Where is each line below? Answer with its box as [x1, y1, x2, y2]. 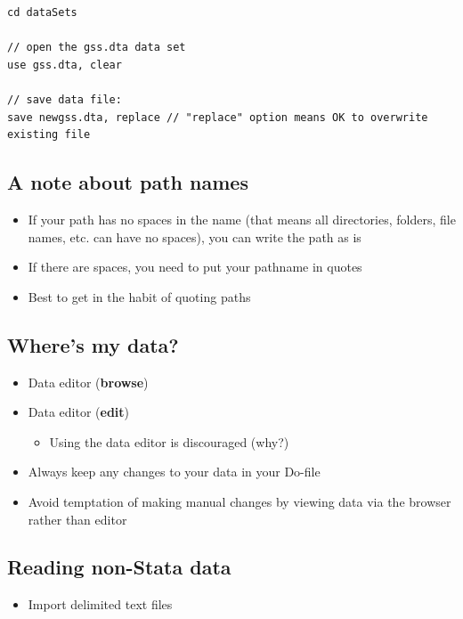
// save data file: [7, 93, 122, 106]
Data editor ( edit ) [28, 403, 130, 421]
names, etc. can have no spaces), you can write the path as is [28, 227, 361, 246]
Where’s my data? [7, 330, 179, 358]
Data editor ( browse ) [28, 372, 149, 391]
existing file [7, 128, 91, 142]
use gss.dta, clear [7, 58, 122, 71]
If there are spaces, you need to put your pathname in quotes [28, 257, 362, 276]
